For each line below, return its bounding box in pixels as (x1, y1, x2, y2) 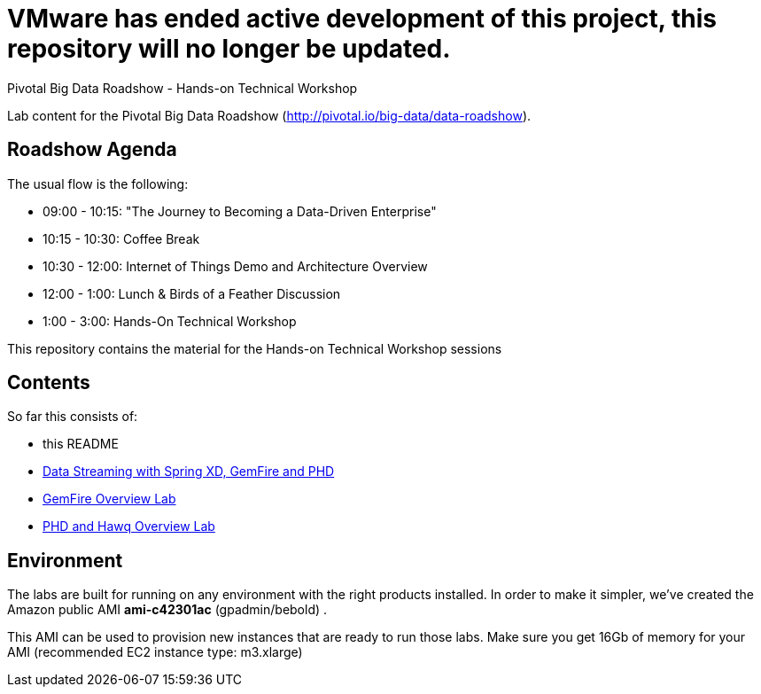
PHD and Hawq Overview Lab (43, 519, 215, 534)
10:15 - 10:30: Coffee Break (43, 230, 200, 246)
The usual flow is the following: (7, 175, 189, 191)
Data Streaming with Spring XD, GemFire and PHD (43, 464, 335, 480)
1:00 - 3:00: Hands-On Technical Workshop (43, 313, 297, 329)
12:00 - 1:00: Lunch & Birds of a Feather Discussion (43, 285, 341, 301)
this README (43, 436, 119, 452)
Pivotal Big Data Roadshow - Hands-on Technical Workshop (7, 80, 358, 96)
